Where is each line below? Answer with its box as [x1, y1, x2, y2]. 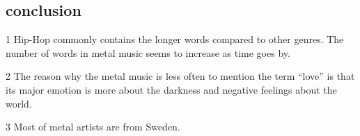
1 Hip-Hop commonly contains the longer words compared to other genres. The [6, 32, 344, 46]
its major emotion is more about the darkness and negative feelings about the [6, 82, 337, 96]
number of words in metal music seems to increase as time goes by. [6, 45, 290, 60]
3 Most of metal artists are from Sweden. [6, 119, 180, 134]
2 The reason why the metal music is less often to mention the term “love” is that [6, 69, 355, 83]
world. [6, 96, 32, 110]
